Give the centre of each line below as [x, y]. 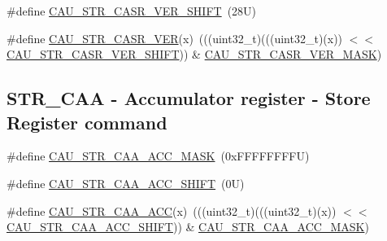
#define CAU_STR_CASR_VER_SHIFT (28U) [132, 11]
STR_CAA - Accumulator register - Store [189, 98]
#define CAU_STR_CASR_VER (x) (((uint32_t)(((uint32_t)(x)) [175, 38]
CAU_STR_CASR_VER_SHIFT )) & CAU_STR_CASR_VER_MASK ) [194, 54]
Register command [87, 122]
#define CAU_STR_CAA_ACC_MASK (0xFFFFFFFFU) [158, 156]
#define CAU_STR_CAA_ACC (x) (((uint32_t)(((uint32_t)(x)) [172, 210]
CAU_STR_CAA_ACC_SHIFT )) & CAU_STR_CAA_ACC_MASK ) [188, 227]
